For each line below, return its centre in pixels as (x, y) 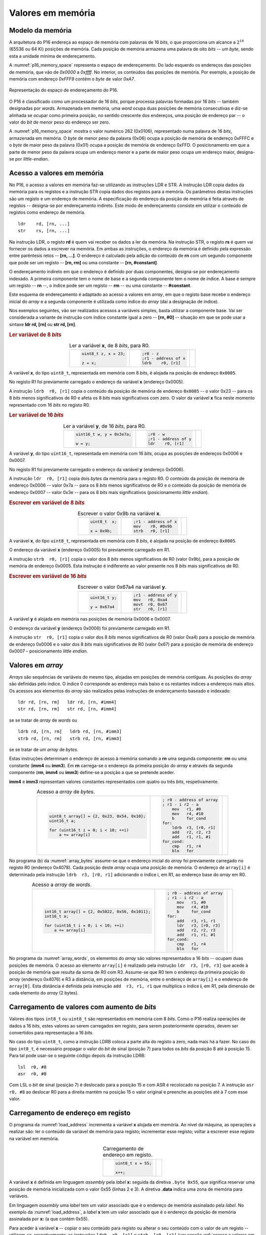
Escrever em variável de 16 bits (48, 576)
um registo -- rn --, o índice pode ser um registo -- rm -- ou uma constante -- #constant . (100, 285)
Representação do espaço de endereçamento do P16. (64, 90)
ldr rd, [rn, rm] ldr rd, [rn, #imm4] (67, 702)
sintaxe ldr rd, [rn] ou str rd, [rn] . (43, 324)
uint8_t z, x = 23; (103, 354)
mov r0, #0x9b (153, 526)
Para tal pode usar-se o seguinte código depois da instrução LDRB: (77, 1056)
